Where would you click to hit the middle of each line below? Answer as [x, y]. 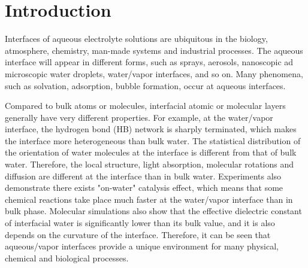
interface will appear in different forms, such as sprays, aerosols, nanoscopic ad [149, 62]
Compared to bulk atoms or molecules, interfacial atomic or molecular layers [145, 106]
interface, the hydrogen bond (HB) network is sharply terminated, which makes [151, 129]
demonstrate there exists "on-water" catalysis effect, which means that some [144, 188]
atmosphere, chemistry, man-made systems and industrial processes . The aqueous [154, 50]
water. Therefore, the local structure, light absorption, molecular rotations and [150, 164]
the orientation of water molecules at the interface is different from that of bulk [151, 152]
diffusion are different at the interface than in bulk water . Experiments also [143, 176]
